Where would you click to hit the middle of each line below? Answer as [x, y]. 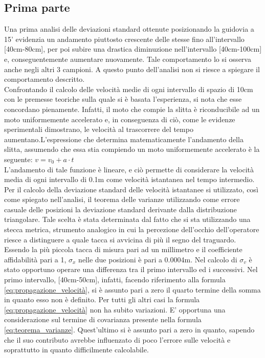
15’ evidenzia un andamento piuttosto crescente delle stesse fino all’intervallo [124, 39]
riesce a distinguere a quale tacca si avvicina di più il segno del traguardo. [120, 239]
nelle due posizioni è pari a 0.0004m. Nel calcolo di [158, 259]
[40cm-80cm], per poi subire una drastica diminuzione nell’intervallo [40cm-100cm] [133, 49]
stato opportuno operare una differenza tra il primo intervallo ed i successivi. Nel [131, 269]
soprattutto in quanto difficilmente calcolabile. [76, 350]
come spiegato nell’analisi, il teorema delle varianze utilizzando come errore [122, 199]
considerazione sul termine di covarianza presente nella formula [103, 319]
